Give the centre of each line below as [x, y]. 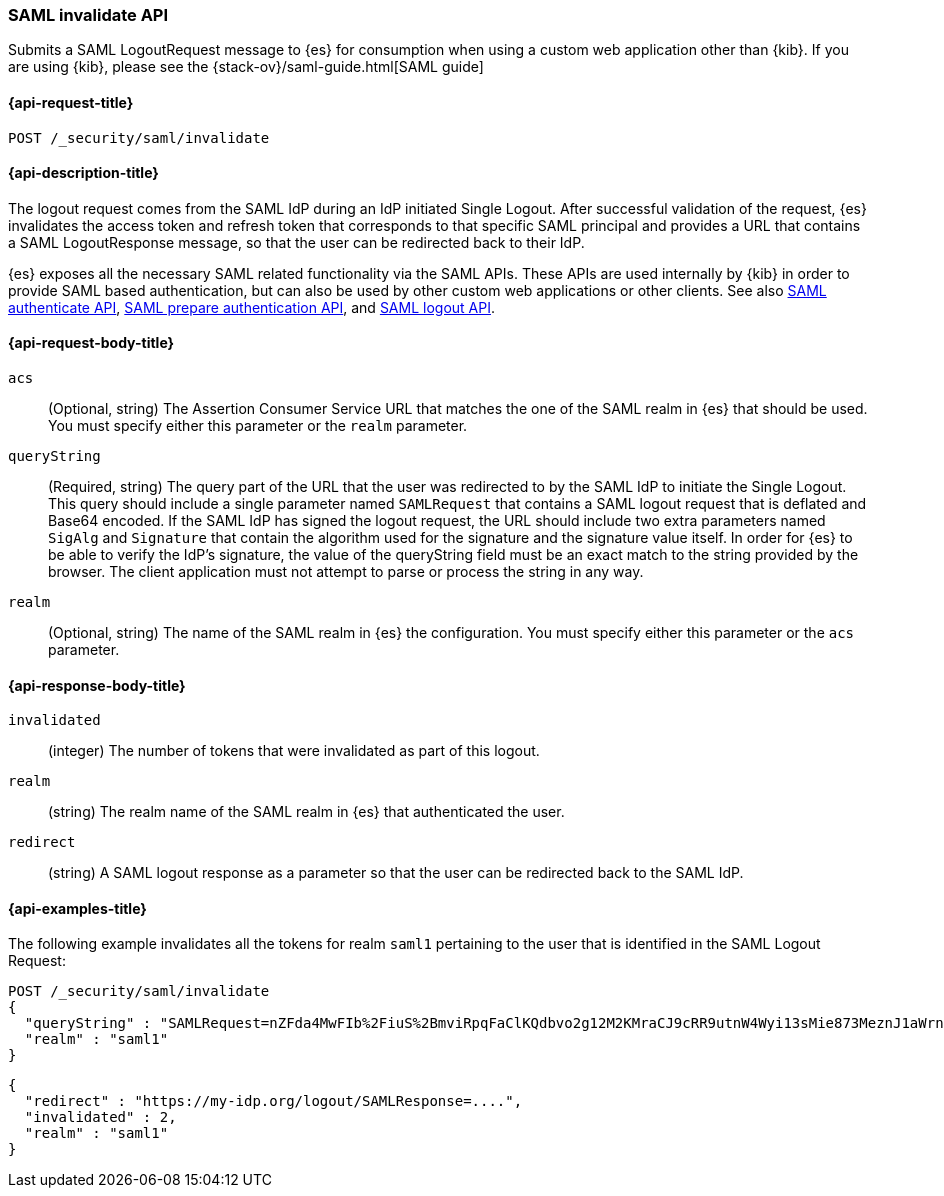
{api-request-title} [71, 102]
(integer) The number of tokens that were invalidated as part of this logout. [294, 751]
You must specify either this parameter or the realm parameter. [258, 426]
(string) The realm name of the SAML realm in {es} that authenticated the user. [306, 812]
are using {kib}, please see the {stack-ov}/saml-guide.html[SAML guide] [246, 67]
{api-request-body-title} [91, 343]
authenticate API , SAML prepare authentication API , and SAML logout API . [252, 307]
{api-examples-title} [77, 908]
